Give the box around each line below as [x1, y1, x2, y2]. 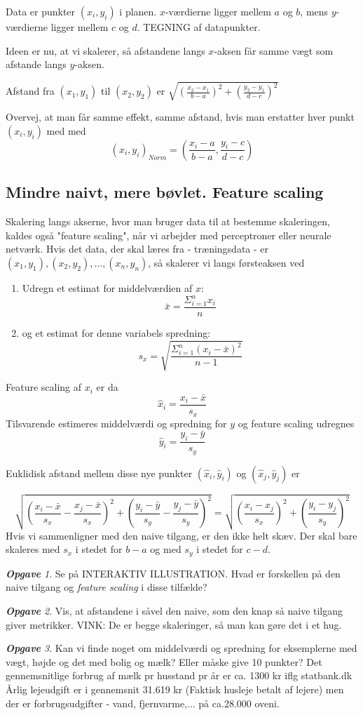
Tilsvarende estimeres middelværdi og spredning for [6, 415, 227, 430]
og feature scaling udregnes [238, 415, 355, 430]
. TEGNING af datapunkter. [137, 20, 261, 34]
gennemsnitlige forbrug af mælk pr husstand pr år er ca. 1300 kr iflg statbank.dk [6, 668, 352, 683]
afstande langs [6, 57, 67, 72]
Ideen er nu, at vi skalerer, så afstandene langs [6, 43, 205, 58]
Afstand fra [6, 83, 55, 98]
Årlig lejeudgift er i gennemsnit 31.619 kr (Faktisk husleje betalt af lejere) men [6, 682, 344, 696]
